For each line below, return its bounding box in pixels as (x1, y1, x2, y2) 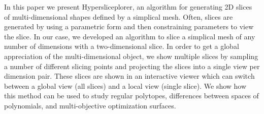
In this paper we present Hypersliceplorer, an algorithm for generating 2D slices (4, 2, 252, 12)
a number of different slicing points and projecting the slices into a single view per (4, 61, 260, 71)
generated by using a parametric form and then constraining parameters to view (4, 21, 254, 32)
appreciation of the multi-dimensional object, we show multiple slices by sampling (4, 50, 258, 61)
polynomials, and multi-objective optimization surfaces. (4, 100, 176, 110)
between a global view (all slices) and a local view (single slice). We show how (4, 80, 247, 91)
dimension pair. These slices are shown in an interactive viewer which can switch (4, 71, 255, 81)
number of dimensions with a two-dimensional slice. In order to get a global (4, 41, 239, 51)
